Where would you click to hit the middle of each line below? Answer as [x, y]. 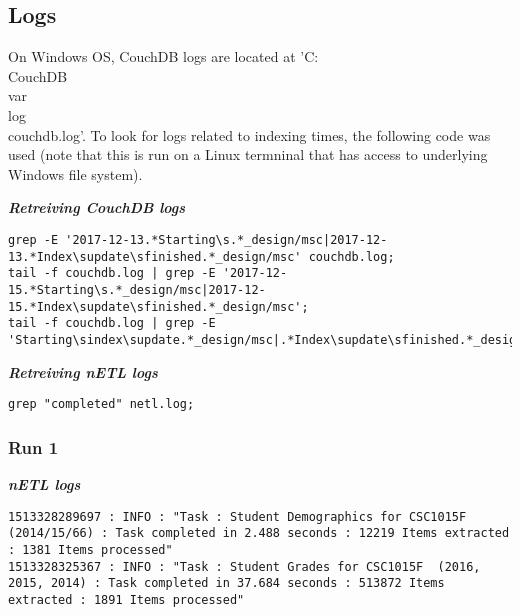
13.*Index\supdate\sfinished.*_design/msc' [155, 256]
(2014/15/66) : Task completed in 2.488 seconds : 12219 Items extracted [259, 533]
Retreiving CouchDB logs [97, 207]
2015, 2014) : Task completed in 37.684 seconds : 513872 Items [226, 583]
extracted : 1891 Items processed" [126, 599]
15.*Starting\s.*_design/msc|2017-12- [137, 289]
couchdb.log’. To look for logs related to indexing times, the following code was [249, 134]
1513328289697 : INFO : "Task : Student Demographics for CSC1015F [237, 516]
